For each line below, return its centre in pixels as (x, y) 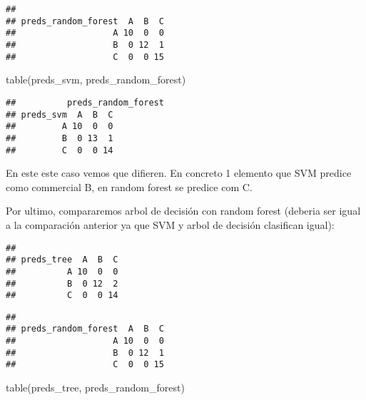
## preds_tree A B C (62, 260)
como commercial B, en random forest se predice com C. (129, 186)
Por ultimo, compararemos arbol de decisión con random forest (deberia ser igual (183, 211)
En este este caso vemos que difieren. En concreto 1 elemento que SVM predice (179, 173)
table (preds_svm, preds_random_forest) (96, 80)
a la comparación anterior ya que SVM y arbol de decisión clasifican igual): (170, 224)
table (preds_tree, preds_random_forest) (95, 388)
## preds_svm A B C (60, 114)
